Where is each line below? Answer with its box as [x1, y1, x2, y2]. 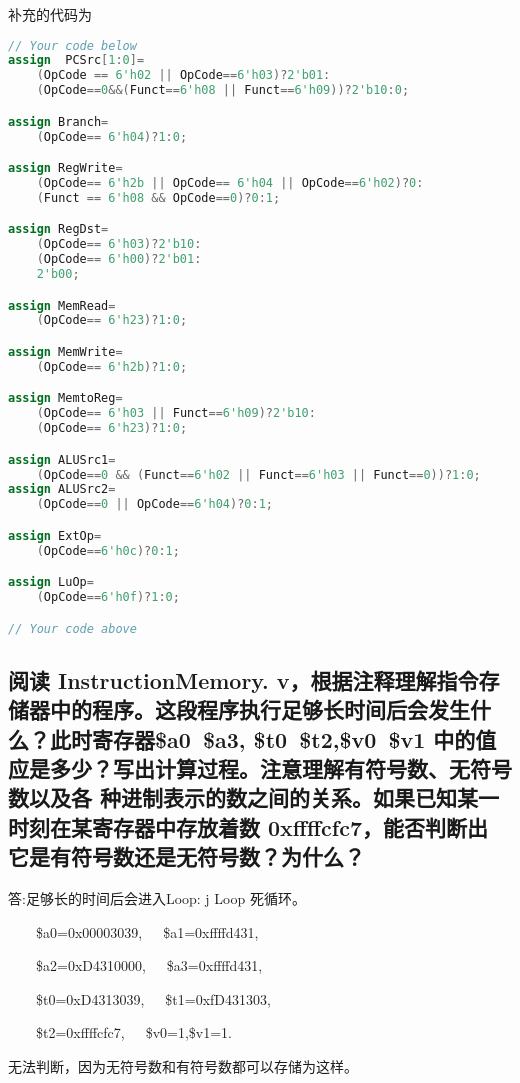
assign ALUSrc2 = [8, 482, 116, 497]
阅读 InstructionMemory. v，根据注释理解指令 [8, 664, 479, 695]
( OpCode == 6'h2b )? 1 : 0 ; [36, 359, 188, 374]
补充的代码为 [8, 4, 92, 24]
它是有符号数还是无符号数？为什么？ [8, 841, 365, 872]
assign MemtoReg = [8, 391, 123, 406]
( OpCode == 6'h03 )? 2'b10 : [36, 237, 202, 252]
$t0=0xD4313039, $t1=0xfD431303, [35, 988, 271, 1009]
